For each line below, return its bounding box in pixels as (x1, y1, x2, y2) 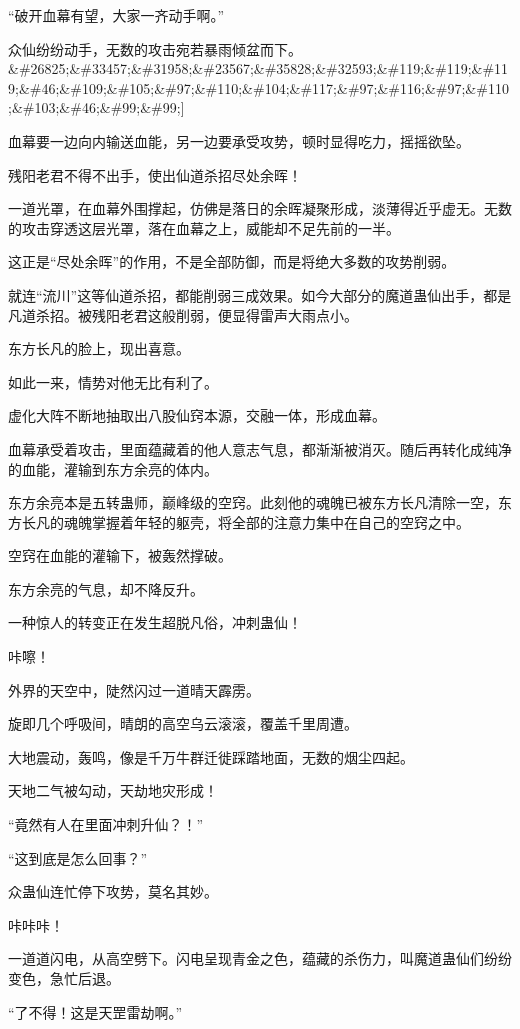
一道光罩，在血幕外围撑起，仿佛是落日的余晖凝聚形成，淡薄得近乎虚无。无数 (8, 198, 512, 219)
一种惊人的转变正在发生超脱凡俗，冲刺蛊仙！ (8, 612, 302, 633)
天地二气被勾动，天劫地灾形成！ (8, 780, 218, 801)
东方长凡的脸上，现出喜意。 (8, 338, 190, 359)
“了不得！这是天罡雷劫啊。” (8, 1001, 183, 1022)
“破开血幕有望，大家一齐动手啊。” (8, 5, 225, 25)
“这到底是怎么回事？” (8, 847, 148, 868)
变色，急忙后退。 (8, 968, 120, 988)
